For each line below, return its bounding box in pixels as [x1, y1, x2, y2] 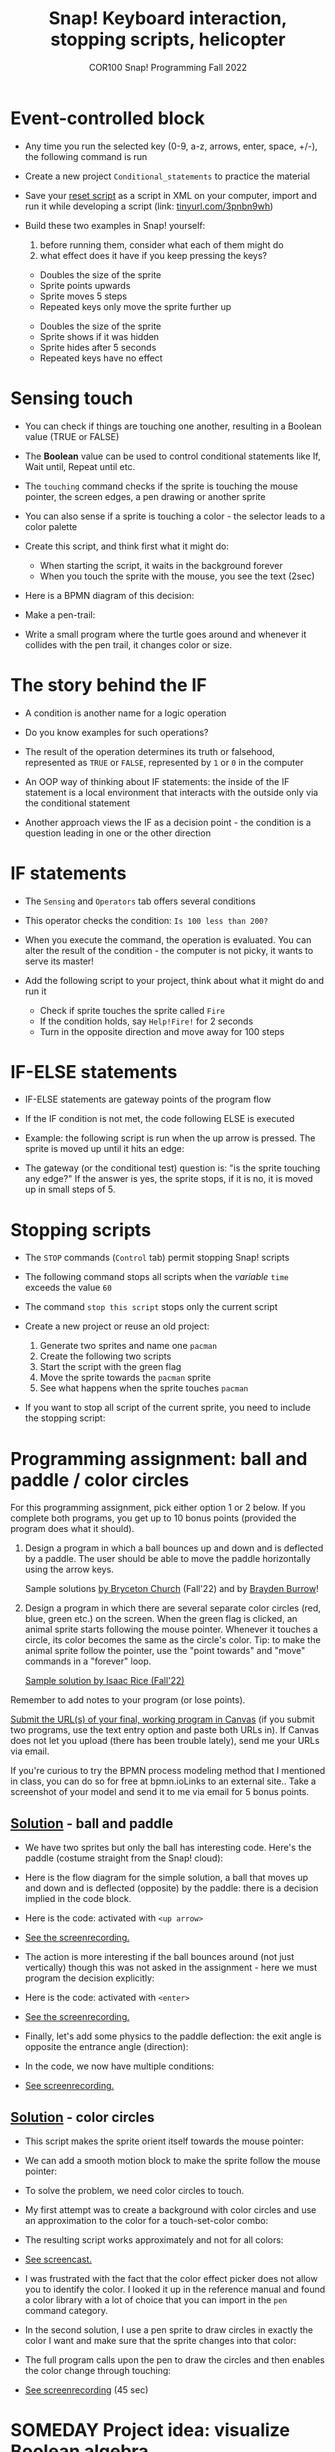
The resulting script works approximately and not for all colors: [24, 2233, 284, 2246]
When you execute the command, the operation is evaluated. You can [24, 933, 312, 946]
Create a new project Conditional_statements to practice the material [24, 170, 310, 182]
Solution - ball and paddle [10, 1815, 174, 1832]
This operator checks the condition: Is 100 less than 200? [24, 914, 269, 926]
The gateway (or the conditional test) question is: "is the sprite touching [24, 1162, 321, 1174]
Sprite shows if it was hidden [39, 330, 160, 342]
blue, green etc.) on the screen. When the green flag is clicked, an [24, 1613, 298, 1625]
